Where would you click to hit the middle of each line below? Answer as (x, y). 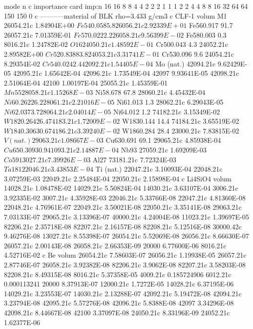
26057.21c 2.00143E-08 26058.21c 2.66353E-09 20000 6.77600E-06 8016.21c (115, 245)
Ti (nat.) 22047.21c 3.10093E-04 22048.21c (159, 169)
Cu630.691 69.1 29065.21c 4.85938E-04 (163, 140)
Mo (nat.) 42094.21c (185, 63)
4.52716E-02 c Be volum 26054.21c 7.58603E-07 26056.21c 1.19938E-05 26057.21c (125, 255)
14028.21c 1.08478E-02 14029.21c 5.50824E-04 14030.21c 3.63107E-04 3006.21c (121, 188)
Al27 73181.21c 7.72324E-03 (134, 159)
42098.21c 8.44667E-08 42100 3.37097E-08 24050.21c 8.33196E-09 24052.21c (117, 312)
